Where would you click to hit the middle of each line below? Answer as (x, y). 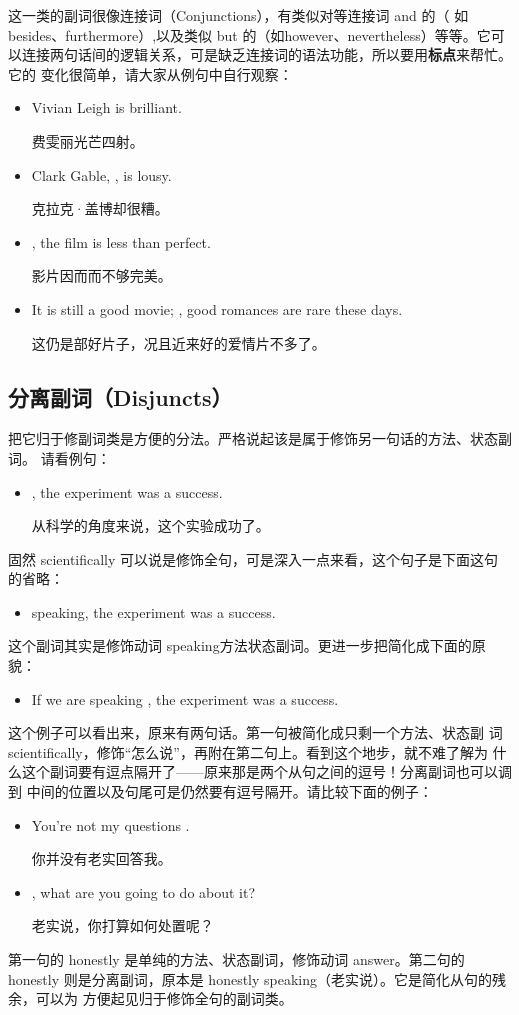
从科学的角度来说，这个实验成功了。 (150, 525)
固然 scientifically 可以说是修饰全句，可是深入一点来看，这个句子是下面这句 (253, 558)
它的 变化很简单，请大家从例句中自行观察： (150, 73)
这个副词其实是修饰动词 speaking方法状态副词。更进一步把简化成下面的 (240, 645)
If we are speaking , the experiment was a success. (185, 698)
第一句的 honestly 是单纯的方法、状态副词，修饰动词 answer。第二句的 (236, 959)
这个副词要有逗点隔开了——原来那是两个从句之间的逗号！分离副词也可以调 (266, 771)
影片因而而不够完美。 (101, 275)
